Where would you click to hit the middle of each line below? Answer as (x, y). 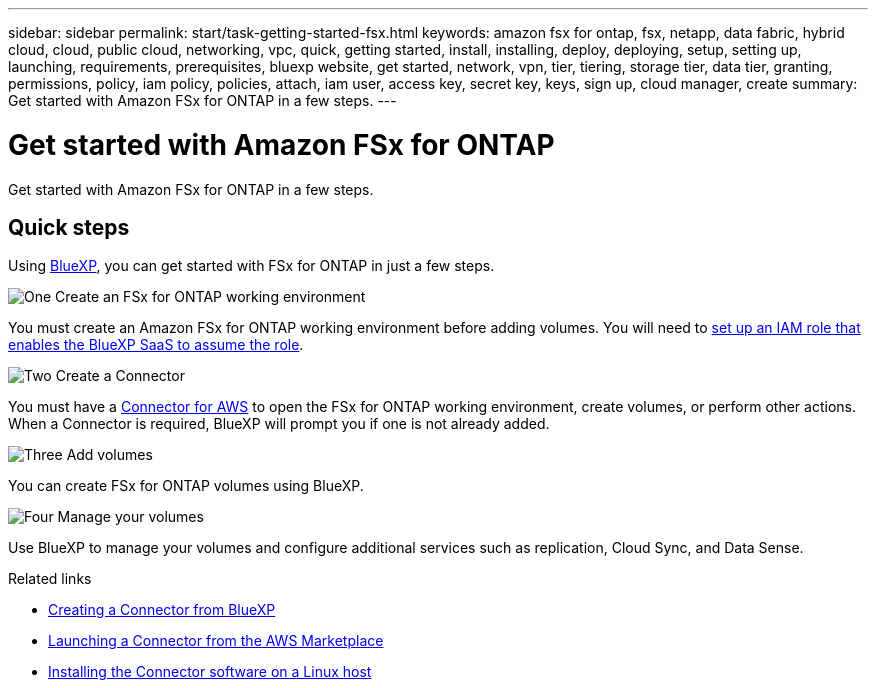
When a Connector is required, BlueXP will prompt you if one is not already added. (279, 424)
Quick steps (69, 227)
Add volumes (109, 455)
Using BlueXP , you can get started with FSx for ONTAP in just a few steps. (251, 266)
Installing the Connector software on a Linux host (210, 672)
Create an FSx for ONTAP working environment (210, 297)
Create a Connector (120, 376)
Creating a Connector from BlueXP (162, 610)
